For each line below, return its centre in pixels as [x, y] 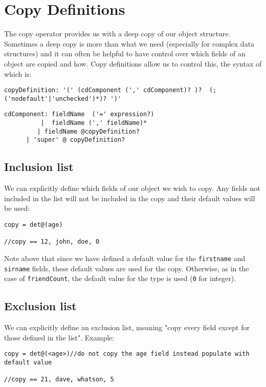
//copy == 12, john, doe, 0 [52, 242]
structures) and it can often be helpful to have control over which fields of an [125, 53]
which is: [18, 73]
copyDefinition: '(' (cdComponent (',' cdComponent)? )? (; [110, 90]
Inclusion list [39, 167]
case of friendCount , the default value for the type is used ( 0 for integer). [120, 278]
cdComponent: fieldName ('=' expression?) [79, 114]
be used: [17, 208]
